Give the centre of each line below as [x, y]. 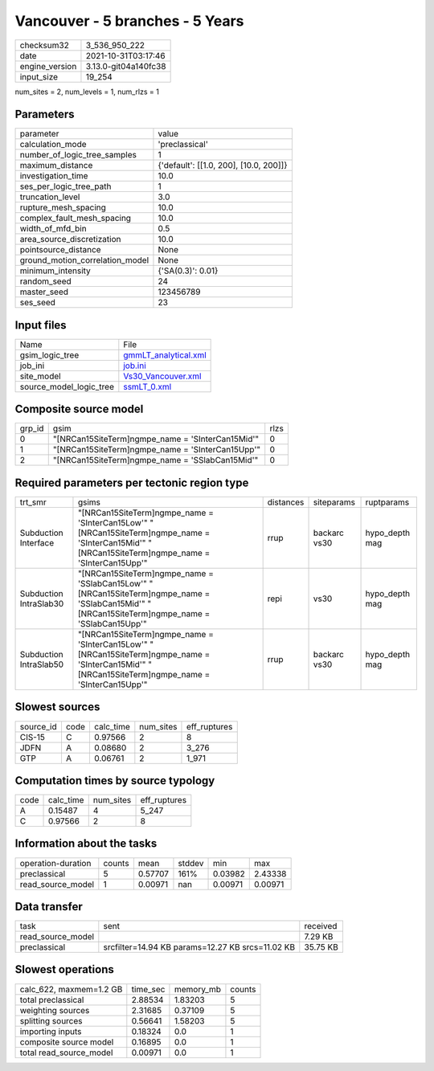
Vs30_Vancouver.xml [162, 376]
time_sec [148, 989]
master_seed [44, 292]
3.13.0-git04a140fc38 [126, 66]
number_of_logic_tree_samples [78, 155]
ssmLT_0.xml [147, 386]
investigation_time [54, 176]
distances [286, 502]
